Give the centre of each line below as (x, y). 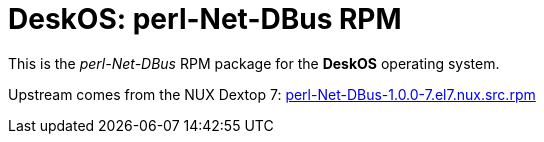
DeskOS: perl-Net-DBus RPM (205, 19)
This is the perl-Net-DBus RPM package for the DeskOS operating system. (254, 63)
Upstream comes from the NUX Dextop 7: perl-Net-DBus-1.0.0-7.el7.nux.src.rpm (272, 94)
